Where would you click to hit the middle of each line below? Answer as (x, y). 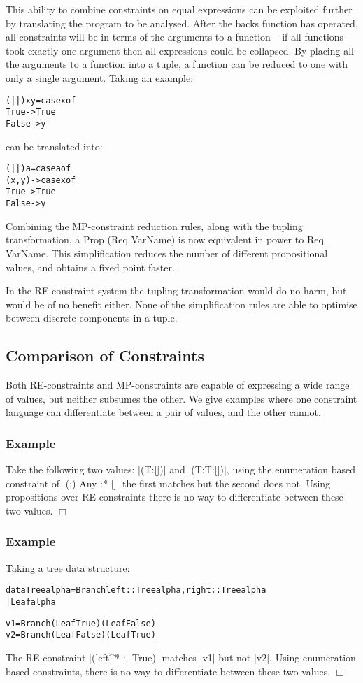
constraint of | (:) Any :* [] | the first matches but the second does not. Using (168, 483)
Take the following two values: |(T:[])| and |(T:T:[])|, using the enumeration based (181, 469)
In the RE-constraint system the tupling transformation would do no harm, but (176, 290)
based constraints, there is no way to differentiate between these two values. (168, 671)
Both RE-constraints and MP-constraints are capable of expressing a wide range (178, 385)
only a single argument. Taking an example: (100, 77)
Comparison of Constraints (105, 355)
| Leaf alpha (31, 602)
